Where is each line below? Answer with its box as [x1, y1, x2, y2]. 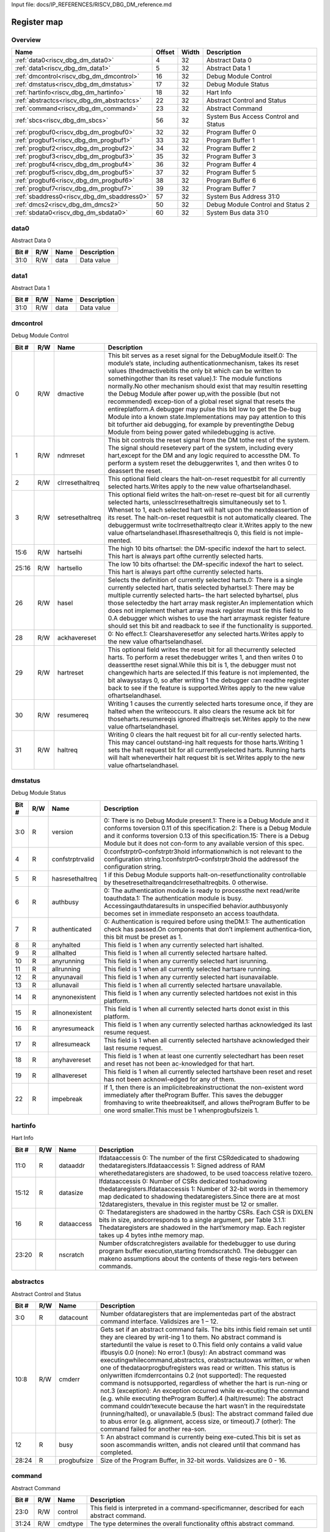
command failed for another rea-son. [100, 1425, 207, 1433]
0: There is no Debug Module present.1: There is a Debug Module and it [104, 816, 309, 824]
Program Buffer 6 [206, 176, 257, 185]
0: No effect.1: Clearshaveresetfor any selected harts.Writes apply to [108, 629, 304, 638]
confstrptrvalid [52, 855, 95, 863]
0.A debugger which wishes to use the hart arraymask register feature [108, 613, 310, 622]
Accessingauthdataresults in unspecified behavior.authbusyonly [104, 901, 288, 910]
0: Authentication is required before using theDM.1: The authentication [104, 917, 306, 925]
